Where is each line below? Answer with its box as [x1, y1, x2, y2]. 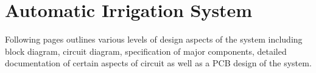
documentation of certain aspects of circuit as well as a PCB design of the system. [5, 57, 312, 69]
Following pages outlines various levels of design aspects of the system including [5, 33, 303, 46]
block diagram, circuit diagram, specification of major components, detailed [5, 44, 287, 57]
